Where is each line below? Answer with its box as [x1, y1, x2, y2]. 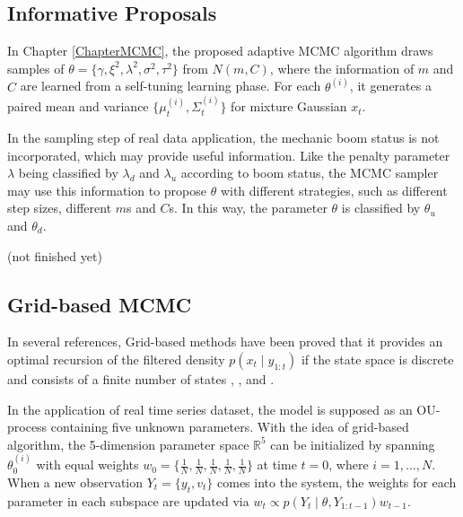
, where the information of [269, 58, 415, 77]
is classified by [341, 198, 421, 217]
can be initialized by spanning [270, 434, 435, 453]
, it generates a [349, 76, 432, 95]
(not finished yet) [7, 246, 102, 265]
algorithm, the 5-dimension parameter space [7, 434, 249, 453]
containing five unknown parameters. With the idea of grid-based [50, 417, 409, 436]
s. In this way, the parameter [169, 198, 328, 217]
